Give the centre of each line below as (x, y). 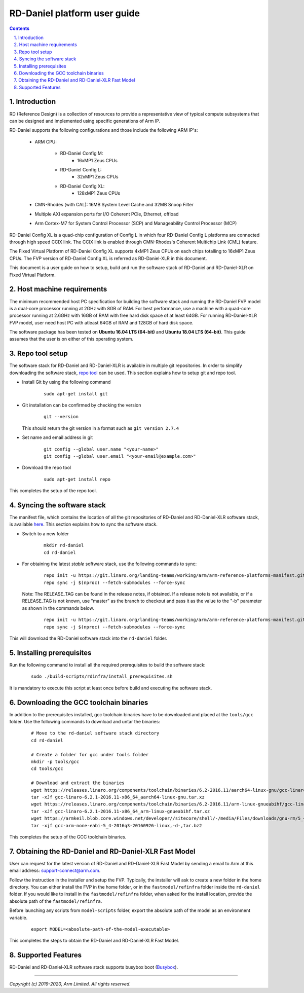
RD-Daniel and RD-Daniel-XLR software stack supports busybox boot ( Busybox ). (94, 967)
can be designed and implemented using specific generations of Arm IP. (85, 121)
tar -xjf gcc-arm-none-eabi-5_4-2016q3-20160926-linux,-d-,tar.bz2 (117, 825)
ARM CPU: (46, 141)
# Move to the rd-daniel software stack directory (95, 733)
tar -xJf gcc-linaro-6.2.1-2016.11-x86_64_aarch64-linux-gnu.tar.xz (118, 797)
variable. (18, 917)
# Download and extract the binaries (78, 783)
